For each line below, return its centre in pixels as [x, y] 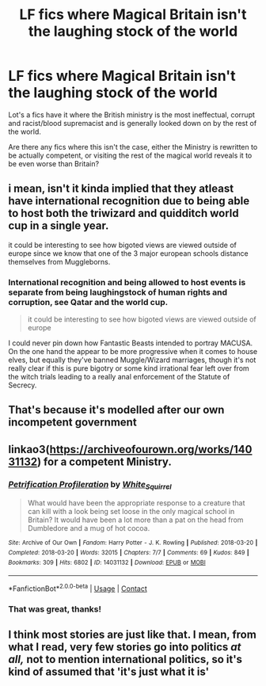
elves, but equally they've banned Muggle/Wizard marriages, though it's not [132, 360]
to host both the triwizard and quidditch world [123, 213]
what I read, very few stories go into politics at [125, 647]
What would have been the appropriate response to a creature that [136, 503]
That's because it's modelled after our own [116, 410]
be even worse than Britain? [54, 163]
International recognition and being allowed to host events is [127, 282]
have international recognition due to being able [129, 201]
